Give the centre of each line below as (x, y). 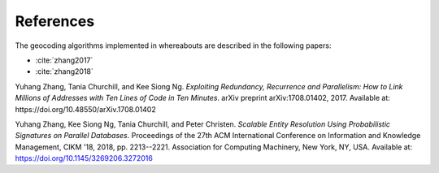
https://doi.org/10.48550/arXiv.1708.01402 (85, 109)
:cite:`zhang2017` (64, 60)
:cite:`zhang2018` (64, 71)
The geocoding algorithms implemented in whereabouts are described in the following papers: (173, 45)
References (55, 21)
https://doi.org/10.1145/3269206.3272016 (84, 158)
